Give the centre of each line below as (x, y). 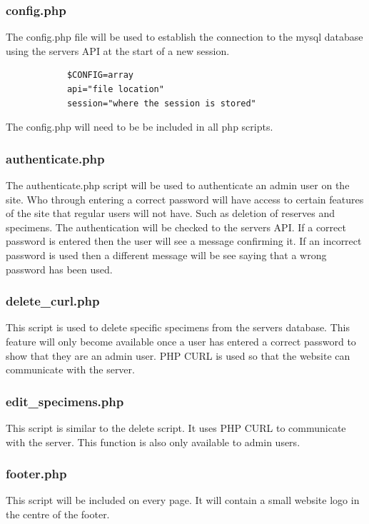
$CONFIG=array (100, 75)
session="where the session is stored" (161, 103)
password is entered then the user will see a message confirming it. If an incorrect (184, 241)
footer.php (36, 474)
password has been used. (59, 269)
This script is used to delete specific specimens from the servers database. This (178, 327)
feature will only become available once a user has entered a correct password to (181, 341)
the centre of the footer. (58, 514)
